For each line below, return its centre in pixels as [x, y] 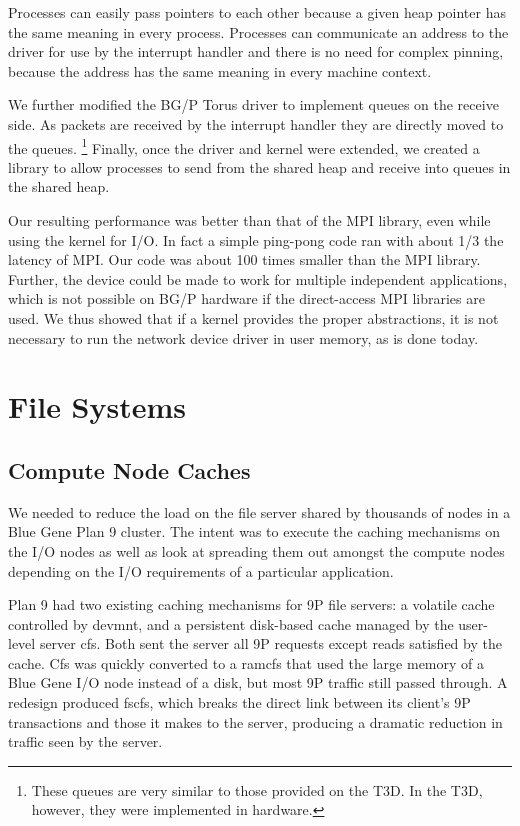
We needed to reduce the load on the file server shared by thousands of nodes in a [259, 511]
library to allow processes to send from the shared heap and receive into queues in [259, 166]
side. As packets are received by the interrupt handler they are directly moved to [256, 123]
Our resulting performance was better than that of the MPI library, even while [249, 220]
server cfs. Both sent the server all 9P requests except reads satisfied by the [270, 643]
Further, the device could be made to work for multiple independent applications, [258, 278]
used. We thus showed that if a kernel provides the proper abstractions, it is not [253, 317]
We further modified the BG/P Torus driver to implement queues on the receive [253, 104]
